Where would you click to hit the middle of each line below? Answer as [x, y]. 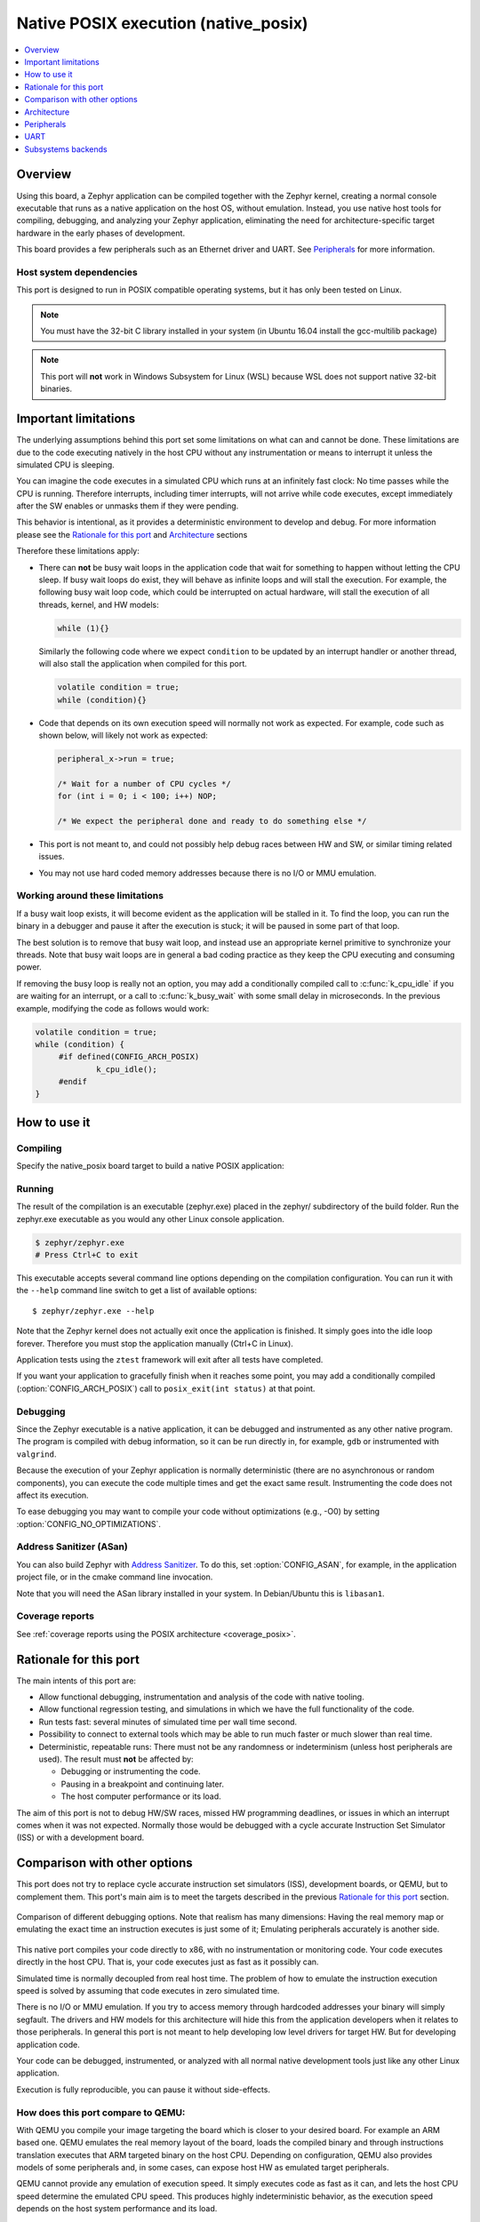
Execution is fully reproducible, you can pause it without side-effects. [144, 2090]
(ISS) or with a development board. [80, 1838]
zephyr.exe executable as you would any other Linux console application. [150, 1219]
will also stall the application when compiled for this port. [143, 664]
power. [29, 967]
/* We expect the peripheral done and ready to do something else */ [212, 821]
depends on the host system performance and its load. [117, 2209]
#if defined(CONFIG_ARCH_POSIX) [129, 1057]
